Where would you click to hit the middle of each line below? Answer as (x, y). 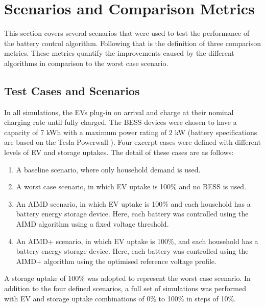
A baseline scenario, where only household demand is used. (108, 169)
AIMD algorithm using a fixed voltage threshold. (92, 224)
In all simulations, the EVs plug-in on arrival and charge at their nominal (119, 112)
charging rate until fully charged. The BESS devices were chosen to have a (121, 122)
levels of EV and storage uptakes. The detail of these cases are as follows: (119, 152)
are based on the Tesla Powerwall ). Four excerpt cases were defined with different (132, 142)
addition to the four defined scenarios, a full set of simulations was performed (125, 288)
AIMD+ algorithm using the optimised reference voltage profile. (116, 261)
